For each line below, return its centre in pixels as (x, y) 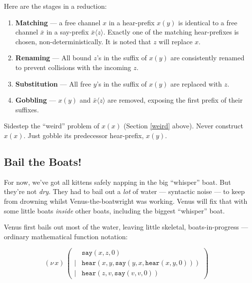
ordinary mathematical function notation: (66, 236)
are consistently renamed (207, 58)
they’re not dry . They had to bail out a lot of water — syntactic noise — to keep (125, 191)
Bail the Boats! (43, 161)
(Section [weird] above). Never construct (183, 126)
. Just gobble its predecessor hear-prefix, (84, 135)
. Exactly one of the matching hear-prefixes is (171, 32)
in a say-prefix (68, 32)
